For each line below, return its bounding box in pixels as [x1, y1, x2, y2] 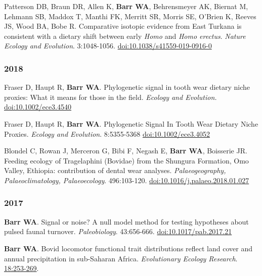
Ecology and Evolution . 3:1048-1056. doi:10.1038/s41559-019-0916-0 [4, 40, 212, 51]
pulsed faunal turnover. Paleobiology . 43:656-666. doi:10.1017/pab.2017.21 [4, 226, 232, 237]
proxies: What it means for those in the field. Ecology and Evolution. [4, 91, 217, 102]
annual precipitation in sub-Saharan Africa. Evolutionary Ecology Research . [4, 253, 238, 263]
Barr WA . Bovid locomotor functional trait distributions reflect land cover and [4, 243, 252, 253]
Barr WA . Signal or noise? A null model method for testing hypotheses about [4, 216, 249, 227]
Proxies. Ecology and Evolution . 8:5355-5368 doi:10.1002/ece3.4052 [4, 128, 210, 139]
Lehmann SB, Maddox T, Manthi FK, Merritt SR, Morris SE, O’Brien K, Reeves [4, 11, 256, 21]
